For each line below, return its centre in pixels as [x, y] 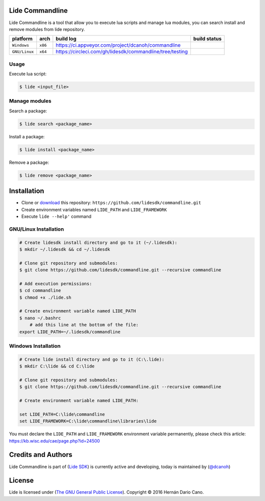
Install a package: [27, 136]
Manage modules [30, 101]
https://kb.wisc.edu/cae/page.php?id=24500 [54, 441]
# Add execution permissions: [56, 284]
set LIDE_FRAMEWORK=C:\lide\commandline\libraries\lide [88, 421]
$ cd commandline [40, 290]
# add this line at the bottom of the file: [84, 325]
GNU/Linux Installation [37, 229]
